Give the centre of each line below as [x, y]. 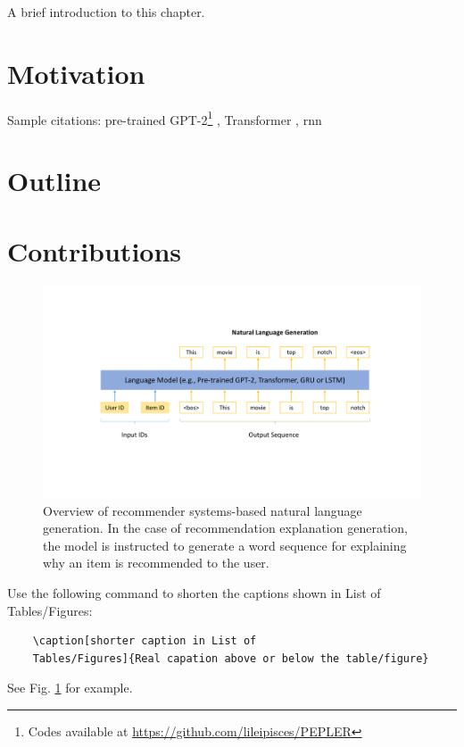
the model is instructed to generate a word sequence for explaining [225, 545]
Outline [54, 181]
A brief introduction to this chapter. [106, 12]
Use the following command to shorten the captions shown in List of [194, 592]
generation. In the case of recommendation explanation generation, [225, 528]
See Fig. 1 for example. [70, 688]
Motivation [76, 73]
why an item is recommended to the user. [156, 563]
